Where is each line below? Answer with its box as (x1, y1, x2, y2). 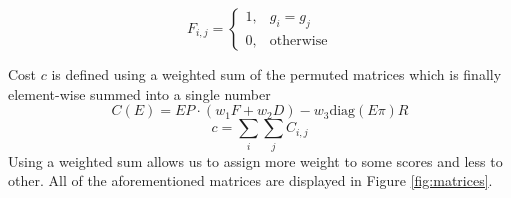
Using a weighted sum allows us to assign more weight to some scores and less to (8, 150, 503, 171)
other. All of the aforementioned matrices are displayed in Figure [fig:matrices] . (8, 170, 493, 191)
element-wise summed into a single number (8, 83, 271, 104)
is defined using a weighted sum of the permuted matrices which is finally (51, 64, 502, 84)
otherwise (269, 33, 328, 48)
